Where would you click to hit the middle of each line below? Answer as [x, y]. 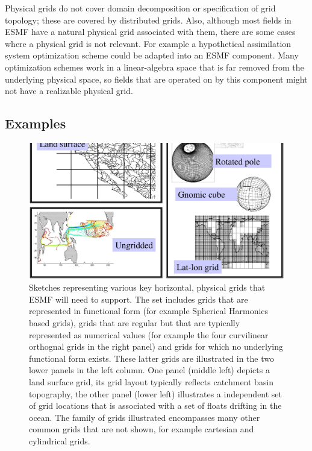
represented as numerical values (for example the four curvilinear [149, 334]
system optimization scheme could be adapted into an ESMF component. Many [152, 55]
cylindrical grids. [60, 440]
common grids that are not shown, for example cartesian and [142, 429]
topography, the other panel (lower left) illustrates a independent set [156, 393]
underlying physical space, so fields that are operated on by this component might [156, 79]
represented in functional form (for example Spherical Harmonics [149, 311]
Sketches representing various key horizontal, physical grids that [147, 287]
